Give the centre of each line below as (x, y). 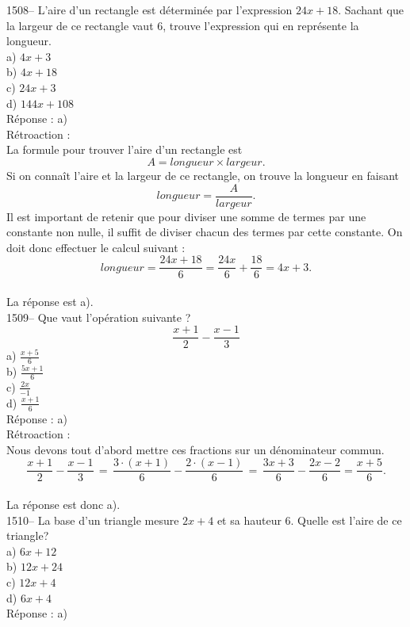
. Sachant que (371, 10)
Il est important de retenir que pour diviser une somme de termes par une (186, 216)
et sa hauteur (249, 520)
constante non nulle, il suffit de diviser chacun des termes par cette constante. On (205, 232)
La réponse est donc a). (63, 505)
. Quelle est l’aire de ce (346, 520)
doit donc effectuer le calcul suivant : (96, 247)
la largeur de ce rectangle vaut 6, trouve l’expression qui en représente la (183, 25)
